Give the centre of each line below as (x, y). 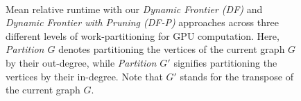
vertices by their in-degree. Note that (84, 76)
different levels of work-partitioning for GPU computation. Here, (143, 35)
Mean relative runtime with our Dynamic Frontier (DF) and (134, 9)
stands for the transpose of (237, 76)
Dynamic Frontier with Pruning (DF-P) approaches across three (142, 22)
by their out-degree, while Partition (81, 62)
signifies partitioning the (225, 62)
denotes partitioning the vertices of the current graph (172, 49)
